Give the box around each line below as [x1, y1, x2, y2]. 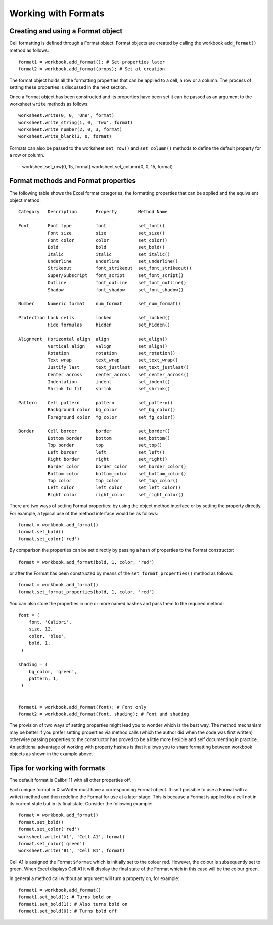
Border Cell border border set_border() [18, 428, 170, 434]
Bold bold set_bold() [47, 244, 165, 250]
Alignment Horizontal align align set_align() [18, 336, 168, 342]
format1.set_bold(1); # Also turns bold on [18, 901, 128, 907]
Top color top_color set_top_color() [47, 478, 178, 484]
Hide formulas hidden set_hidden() [47, 322, 170, 328]
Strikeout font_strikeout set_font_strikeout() [47, 265, 192, 271]
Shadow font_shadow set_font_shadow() [47, 287, 184, 293]
